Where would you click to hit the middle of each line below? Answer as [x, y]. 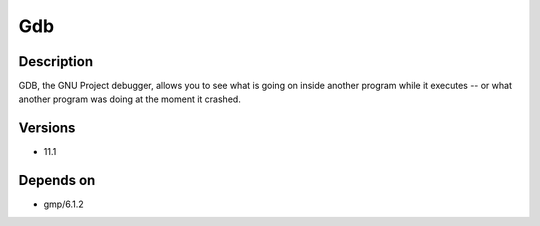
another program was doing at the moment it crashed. [130, 99]
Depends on [57, 180]
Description [56, 61]
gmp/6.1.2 [63, 204]
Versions [47, 128]
